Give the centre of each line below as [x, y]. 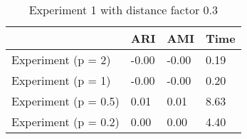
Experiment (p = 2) [61, 60]
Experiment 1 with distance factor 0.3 [123, 10]
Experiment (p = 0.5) [65, 101]
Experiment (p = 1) [61, 80]
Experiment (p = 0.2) [65, 122]
